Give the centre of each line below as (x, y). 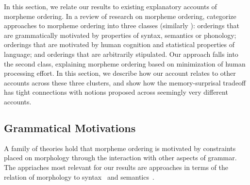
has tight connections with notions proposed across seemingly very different (116, 92)
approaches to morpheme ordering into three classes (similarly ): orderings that (122, 25)
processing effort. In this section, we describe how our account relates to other (120, 73)
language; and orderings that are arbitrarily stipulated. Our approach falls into (121, 54)
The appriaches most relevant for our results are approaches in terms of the (116, 167)
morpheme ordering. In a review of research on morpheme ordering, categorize (120, 16)
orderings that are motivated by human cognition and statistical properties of (119, 44)
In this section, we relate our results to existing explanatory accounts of (110, 6)
